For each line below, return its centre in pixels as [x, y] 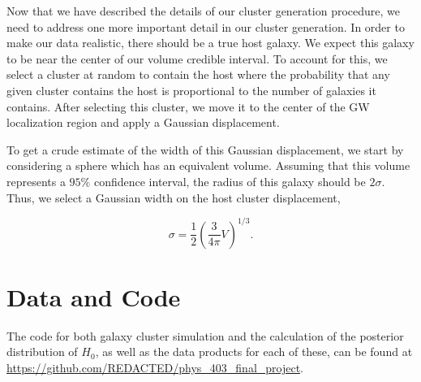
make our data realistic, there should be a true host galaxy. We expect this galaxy [210, 43]
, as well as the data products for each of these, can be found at [254, 352]
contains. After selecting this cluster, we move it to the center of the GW [188, 106]
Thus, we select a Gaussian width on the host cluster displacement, [174, 197]
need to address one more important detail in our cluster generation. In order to [206, 26]
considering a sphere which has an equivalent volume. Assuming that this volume [208, 165]
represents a [36, 181]
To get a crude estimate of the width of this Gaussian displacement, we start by [205, 149]
